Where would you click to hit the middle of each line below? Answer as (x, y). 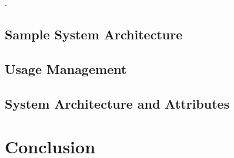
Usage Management (66, 68)
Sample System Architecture (94, 34)
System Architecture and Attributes (117, 103)
